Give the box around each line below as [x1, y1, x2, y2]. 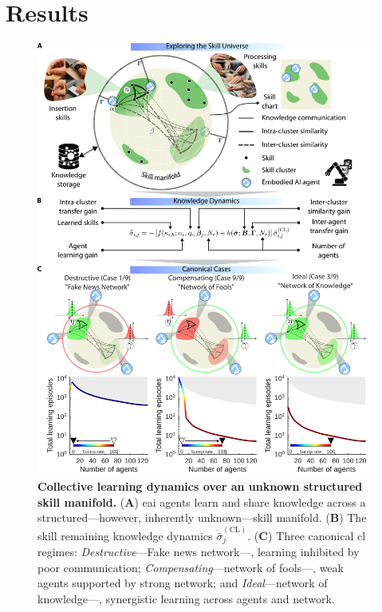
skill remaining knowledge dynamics [37, 527, 213, 543]
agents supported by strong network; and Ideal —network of [37, 574, 328, 591]
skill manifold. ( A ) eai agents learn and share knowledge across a [37, 493, 366, 510]
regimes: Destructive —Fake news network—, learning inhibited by [37, 543, 360, 560]
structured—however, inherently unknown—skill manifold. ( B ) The [37, 509, 367, 526]
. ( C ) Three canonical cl [247, 527, 366, 543]
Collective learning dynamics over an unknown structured [37, 478, 363, 495]
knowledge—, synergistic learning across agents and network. [37, 590, 335, 606]
